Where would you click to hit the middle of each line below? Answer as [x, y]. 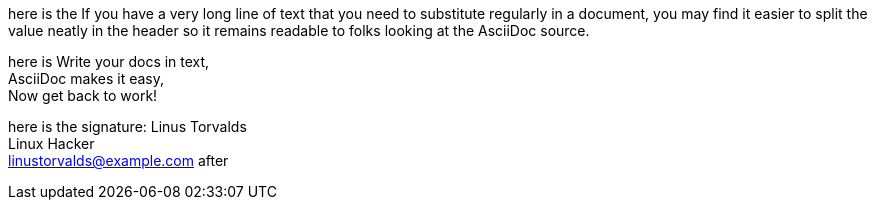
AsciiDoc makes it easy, [86, 78]
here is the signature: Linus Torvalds [127, 126]
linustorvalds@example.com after [118, 160]
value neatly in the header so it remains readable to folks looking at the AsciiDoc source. [299, 30]
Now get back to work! [83, 95]
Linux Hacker [51, 143]
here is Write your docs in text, [109, 61]
